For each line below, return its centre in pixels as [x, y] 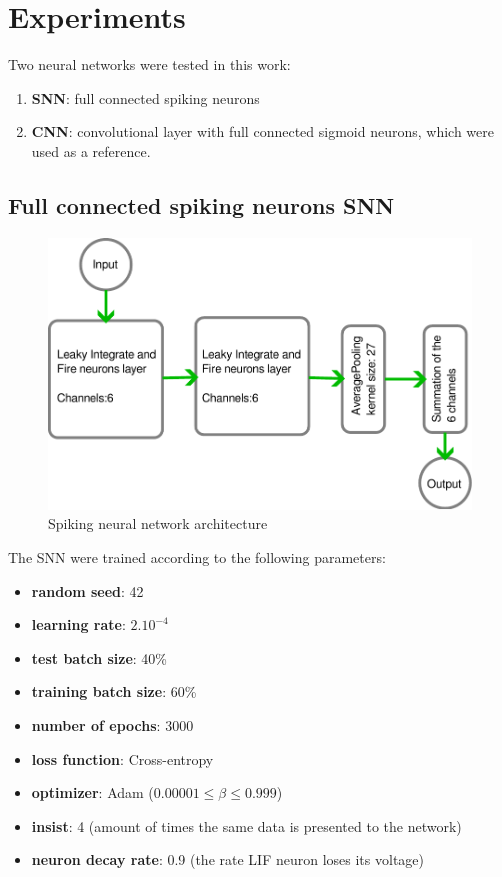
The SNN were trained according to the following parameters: [197, 557]
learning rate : [78, 624]
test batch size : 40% [99, 657]
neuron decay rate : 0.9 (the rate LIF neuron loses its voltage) [227, 859]
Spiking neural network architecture [158, 523]
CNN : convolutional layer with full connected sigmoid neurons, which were [262, 131]
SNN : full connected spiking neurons [145, 97]
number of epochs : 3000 [112, 724]
